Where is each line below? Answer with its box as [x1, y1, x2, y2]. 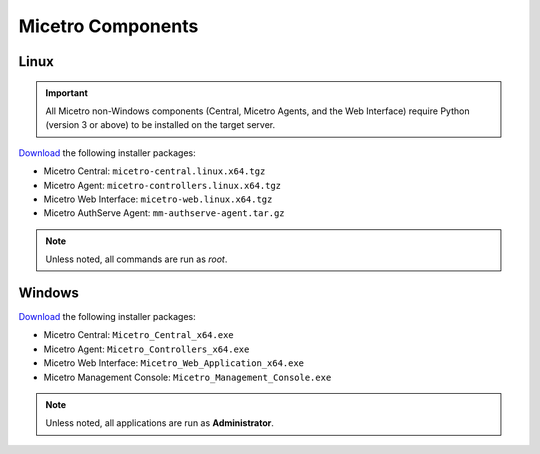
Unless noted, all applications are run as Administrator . [45, 417, 275, 429]
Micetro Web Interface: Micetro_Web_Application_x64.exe [43, 357, 305, 369]
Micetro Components [18, 15, 199, 37]
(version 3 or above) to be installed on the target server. [45, 119, 275, 131]
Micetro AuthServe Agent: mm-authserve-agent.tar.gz [43, 207, 285, 219]
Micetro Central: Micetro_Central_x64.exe [43, 329, 234, 341]
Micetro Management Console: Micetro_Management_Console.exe [43, 371, 332, 383]
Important [45, 86, 89, 99]
